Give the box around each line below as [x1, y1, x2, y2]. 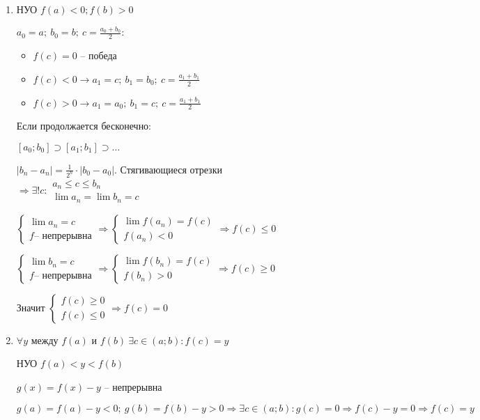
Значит [16, 300, 45, 314]
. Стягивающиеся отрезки [114, 162, 222, 176]
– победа [80, 48, 117, 63]
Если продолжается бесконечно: [16, 118, 152, 133]
